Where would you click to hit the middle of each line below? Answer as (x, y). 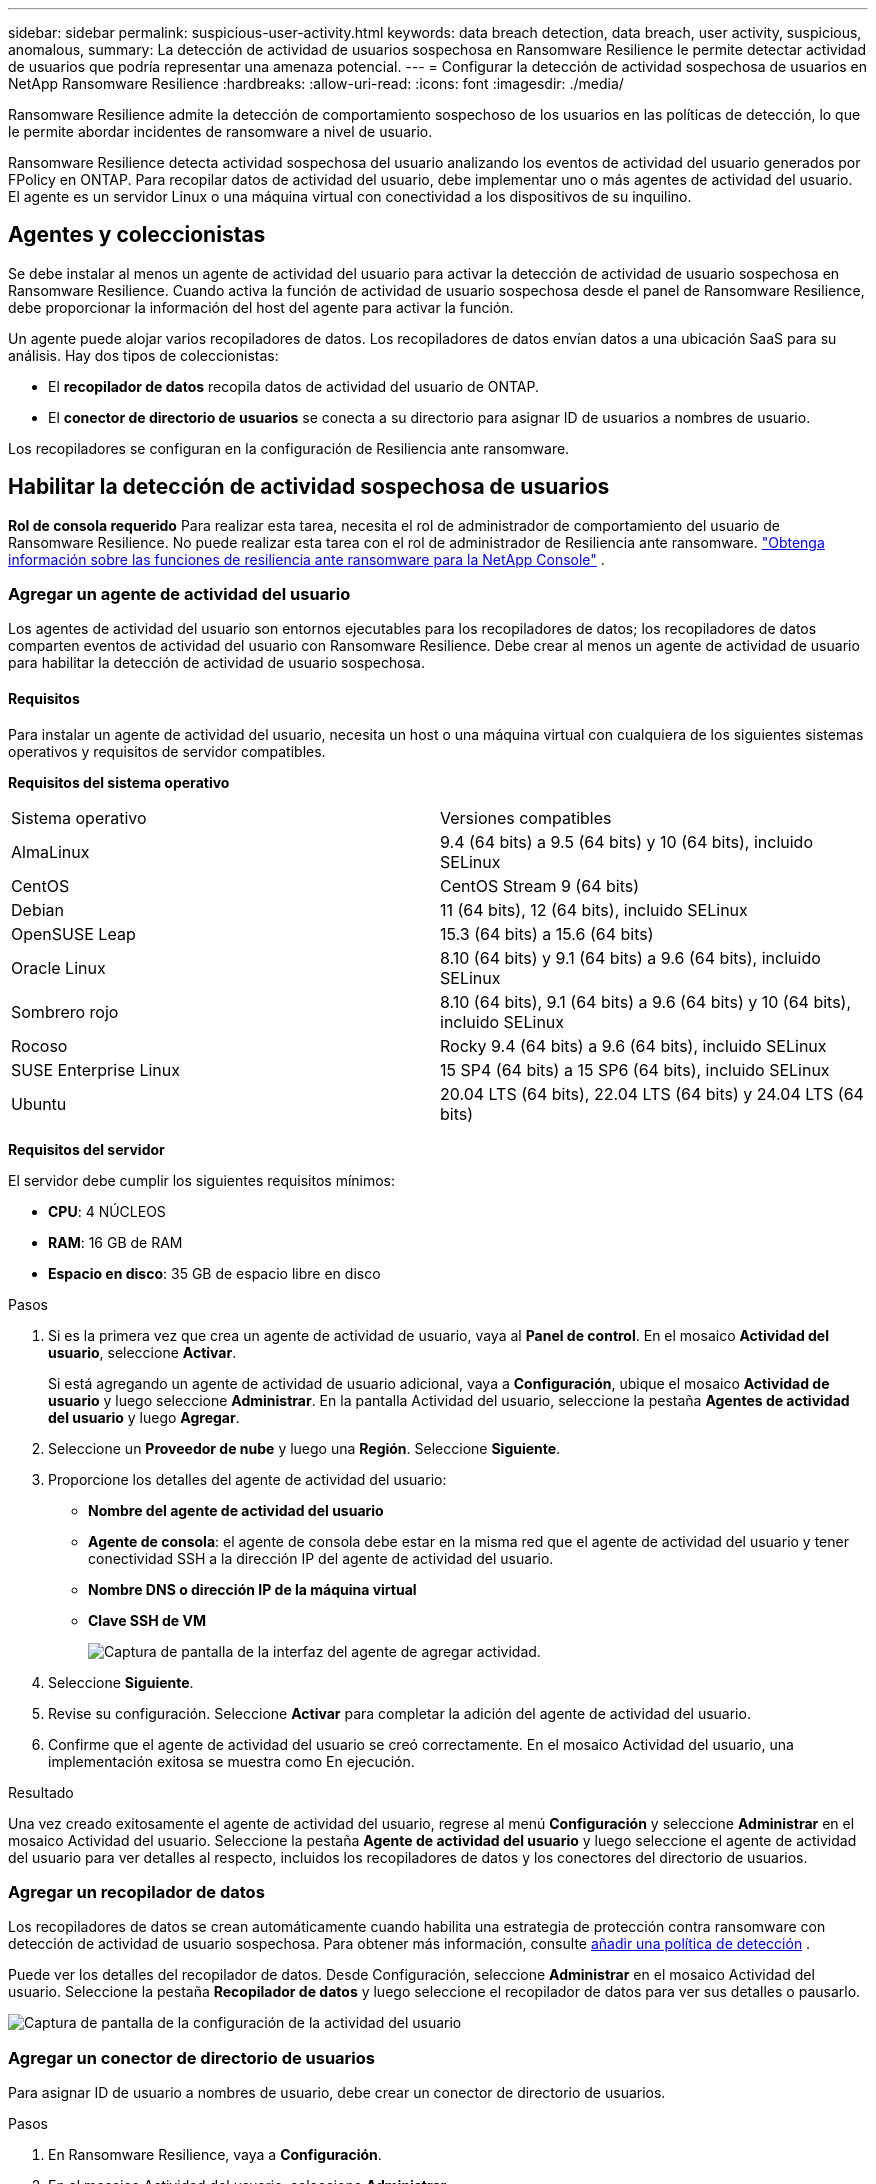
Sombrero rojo (65, 1011)
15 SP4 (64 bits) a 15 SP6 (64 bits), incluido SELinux (635, 1069)
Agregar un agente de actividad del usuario (179, 594)
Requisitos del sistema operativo (119, 782)
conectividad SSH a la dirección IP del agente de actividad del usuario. (321, 1558)
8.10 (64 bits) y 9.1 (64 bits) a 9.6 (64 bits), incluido (630, 957)
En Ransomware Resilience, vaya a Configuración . (215, 2155)
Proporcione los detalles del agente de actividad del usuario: (247, 1479)
